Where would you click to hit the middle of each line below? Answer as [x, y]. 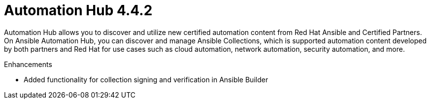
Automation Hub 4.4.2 [78, 10]
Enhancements [28, 64]
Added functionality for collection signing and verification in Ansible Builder [146, 79]
